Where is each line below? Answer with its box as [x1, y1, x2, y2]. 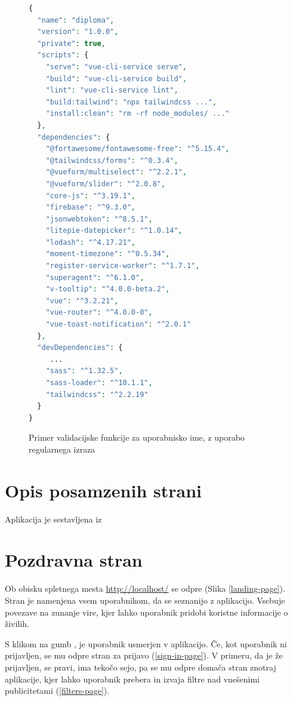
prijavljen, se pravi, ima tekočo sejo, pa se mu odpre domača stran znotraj [5, 660, 276, 673]
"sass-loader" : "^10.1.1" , [45, 379, 153, 387]
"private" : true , [37, 39, 106, 48]
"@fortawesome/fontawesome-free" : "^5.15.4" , [45, 144, 230, 153]
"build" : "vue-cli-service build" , [45, 74, 187, 83]
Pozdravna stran [5, 548, 143, 572]
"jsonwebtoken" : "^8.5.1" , [45, 214, 153, 223]
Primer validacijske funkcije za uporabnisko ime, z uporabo [29, 431, 245, 444]
